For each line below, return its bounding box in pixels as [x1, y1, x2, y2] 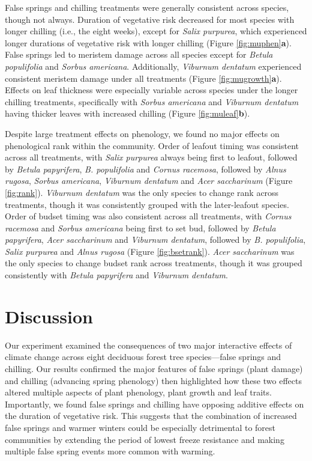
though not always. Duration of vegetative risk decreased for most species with [5, 13, 295, 25]
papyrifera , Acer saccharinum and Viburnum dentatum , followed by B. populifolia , [5, 233, 306, 246]
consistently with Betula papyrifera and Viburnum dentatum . [5, 269, 228, 281]
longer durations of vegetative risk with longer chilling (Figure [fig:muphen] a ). [5, 36, 292, 49]
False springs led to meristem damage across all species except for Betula [5, 48, 273, 61]
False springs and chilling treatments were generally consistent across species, [5, 1, 289, 13]
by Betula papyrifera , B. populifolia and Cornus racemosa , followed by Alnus [5, 162, 286, 175]
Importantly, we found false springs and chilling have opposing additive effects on [5, 397, 304, 410]
